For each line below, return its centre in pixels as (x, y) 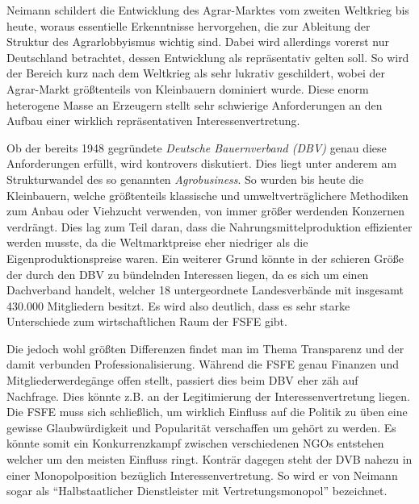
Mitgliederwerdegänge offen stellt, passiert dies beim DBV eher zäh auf (182, 380)
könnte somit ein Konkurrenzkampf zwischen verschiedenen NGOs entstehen (195, 443)
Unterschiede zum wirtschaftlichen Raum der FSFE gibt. (147, 321)
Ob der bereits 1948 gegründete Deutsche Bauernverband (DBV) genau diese (197, 147)
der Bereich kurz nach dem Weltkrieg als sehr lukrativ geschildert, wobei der (196, 73)
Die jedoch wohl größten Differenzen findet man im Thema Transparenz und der (205, 348)
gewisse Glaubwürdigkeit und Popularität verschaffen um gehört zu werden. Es (201, 427)
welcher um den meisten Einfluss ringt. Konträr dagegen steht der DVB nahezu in (209, 459)
